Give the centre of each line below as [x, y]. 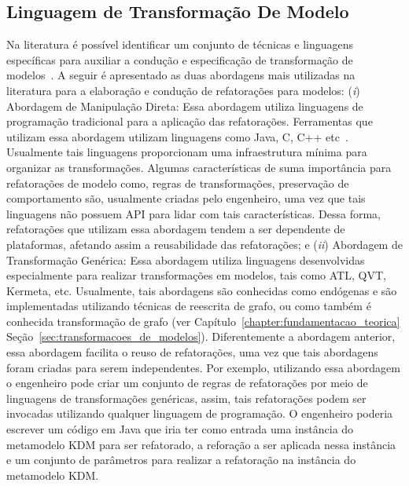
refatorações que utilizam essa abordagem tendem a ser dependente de [176, 229]
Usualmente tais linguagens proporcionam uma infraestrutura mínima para [187, 152]
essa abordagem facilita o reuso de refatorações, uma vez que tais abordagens [192, 352]
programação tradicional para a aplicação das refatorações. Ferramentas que [190, 121]
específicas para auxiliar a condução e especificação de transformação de [180, 59]
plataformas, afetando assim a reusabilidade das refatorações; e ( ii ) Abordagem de [204, 244]
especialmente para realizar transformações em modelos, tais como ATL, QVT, [196, 275]
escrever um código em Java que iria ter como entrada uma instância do [180, 429]
